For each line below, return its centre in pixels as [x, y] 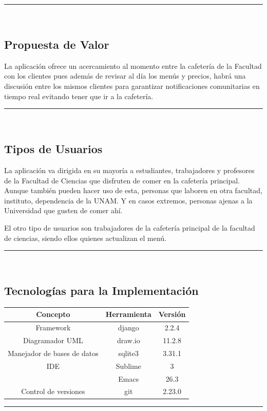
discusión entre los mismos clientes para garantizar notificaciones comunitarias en [132, 86]
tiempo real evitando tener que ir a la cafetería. [79, 96]
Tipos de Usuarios [53, 149]
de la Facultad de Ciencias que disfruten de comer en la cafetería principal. [122, 180]
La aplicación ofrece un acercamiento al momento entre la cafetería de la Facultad [133, 66]
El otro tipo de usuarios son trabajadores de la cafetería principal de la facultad [130, 227]
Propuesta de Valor [57, 44]
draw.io [128, 340]
